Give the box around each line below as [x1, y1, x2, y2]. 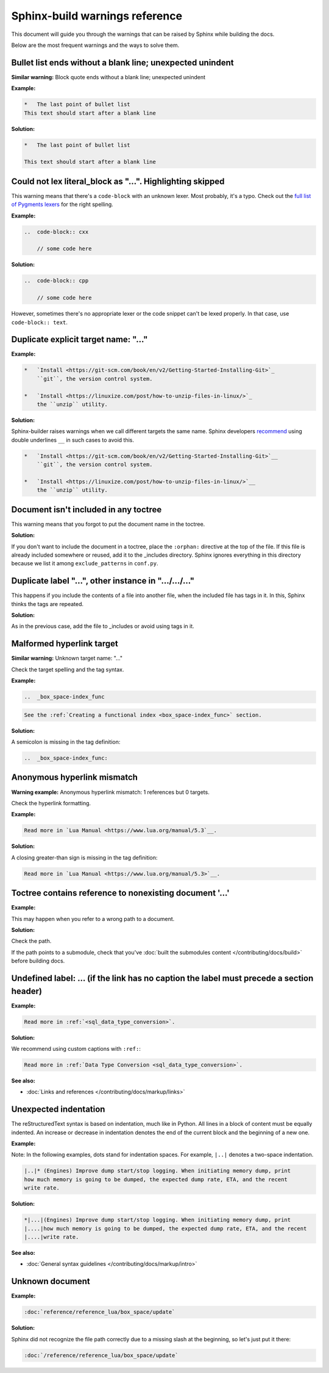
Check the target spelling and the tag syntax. [11, 666, 124, 673]
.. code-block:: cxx [24, 228, 89, 235]
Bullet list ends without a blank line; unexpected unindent [11, 57, 234, 68]
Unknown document [11, 1276, 91, 1287]
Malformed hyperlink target [11, 638, 118, 649]
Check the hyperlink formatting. [11, 799, 91, 807]
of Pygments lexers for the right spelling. [11, 201, 114, 208]
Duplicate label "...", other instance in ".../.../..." [11, 576, 195, 586]
